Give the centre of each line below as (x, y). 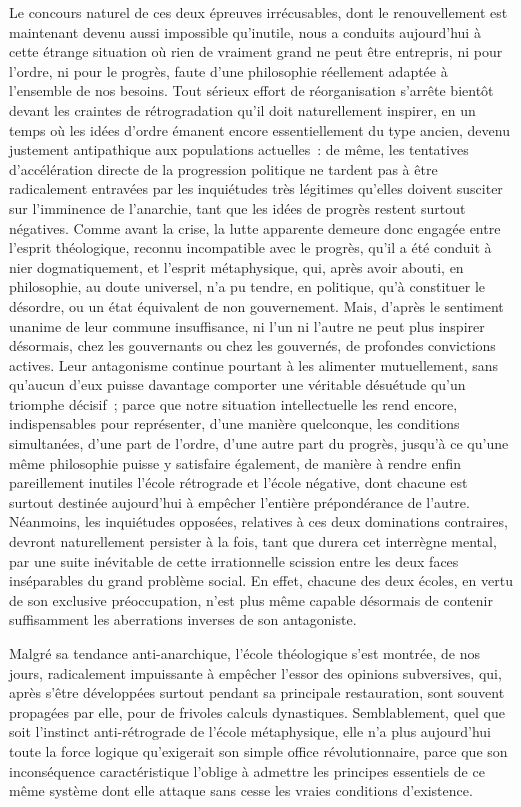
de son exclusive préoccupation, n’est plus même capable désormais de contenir (251, 599)
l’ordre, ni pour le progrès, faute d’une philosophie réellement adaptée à (228, 70)
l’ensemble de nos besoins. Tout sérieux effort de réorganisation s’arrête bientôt (251, 90)
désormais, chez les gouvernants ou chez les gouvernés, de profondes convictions (252, 345)
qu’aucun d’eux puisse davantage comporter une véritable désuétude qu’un (237, 384)
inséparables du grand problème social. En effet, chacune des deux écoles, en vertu (261, 580)
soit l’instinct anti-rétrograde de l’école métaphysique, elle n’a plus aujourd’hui (250, 731)
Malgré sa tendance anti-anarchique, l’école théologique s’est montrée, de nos (244, 653)
